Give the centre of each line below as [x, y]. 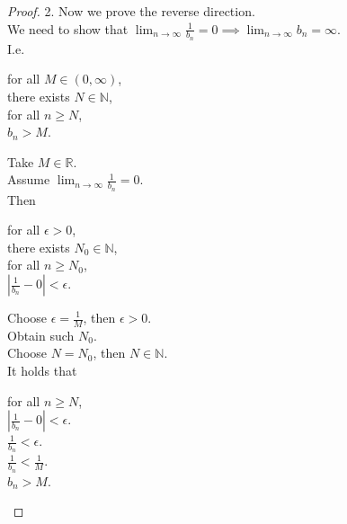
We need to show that [68, 28]
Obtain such [41, 335]
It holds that [42, 371]
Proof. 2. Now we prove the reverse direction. [131, 11]
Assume [29, 179]
